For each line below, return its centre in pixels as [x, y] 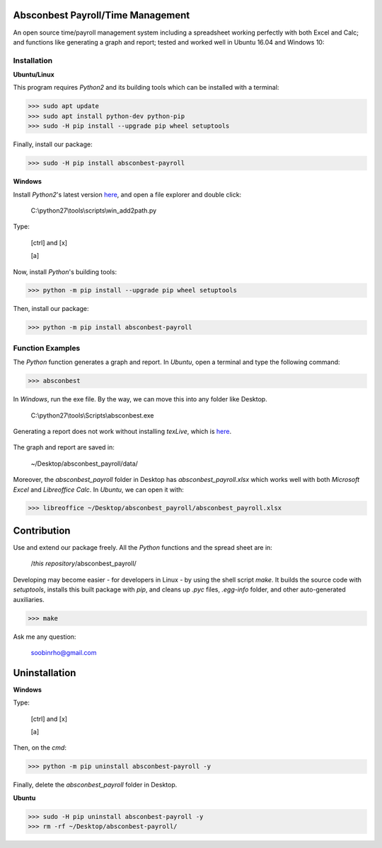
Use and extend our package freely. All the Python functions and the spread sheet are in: [143, 547]
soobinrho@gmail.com [64, 652]
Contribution [42, 530]
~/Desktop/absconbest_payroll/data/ [84, 464]
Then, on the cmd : [40, 748]
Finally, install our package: [53, 144]
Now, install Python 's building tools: [65, 271]
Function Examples [47, 348]
